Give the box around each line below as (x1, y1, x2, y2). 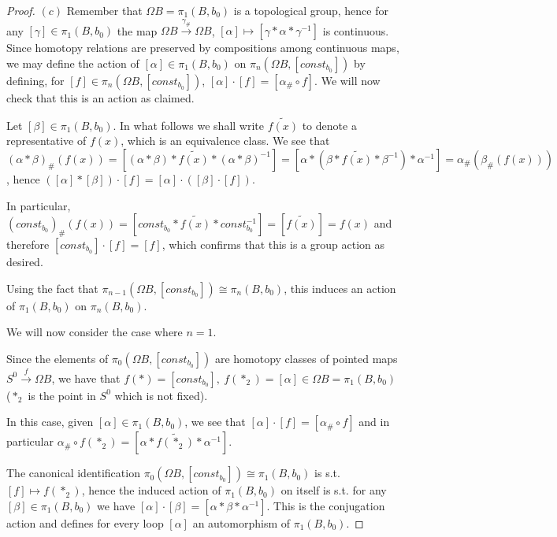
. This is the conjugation (266, 497, 385, 513)
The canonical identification (6, 465, 140, 481)
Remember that (66, 2, 143, 18)
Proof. (6, 2, 35, 18)
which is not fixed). (114, 387, 208, 403)
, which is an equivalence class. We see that (121, 132, 330, 149)
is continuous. (322, 22, 389, 39)
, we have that (51, 369, 121, 386)
